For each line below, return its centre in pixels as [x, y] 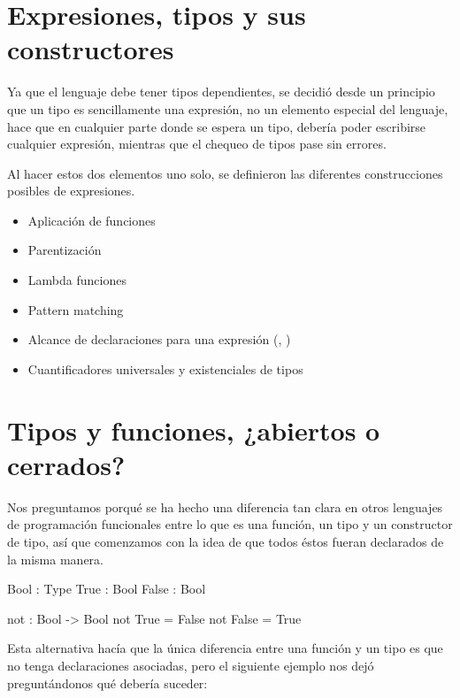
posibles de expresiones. [71, 191]
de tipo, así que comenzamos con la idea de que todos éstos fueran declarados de [226, 541]
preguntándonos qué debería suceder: [107, 683]
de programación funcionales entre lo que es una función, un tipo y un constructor [230, 524]
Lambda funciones [77, 280]
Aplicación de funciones [92, 220]
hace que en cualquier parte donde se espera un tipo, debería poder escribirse [217, 126]
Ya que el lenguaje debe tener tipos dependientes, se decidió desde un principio [221, 92]
